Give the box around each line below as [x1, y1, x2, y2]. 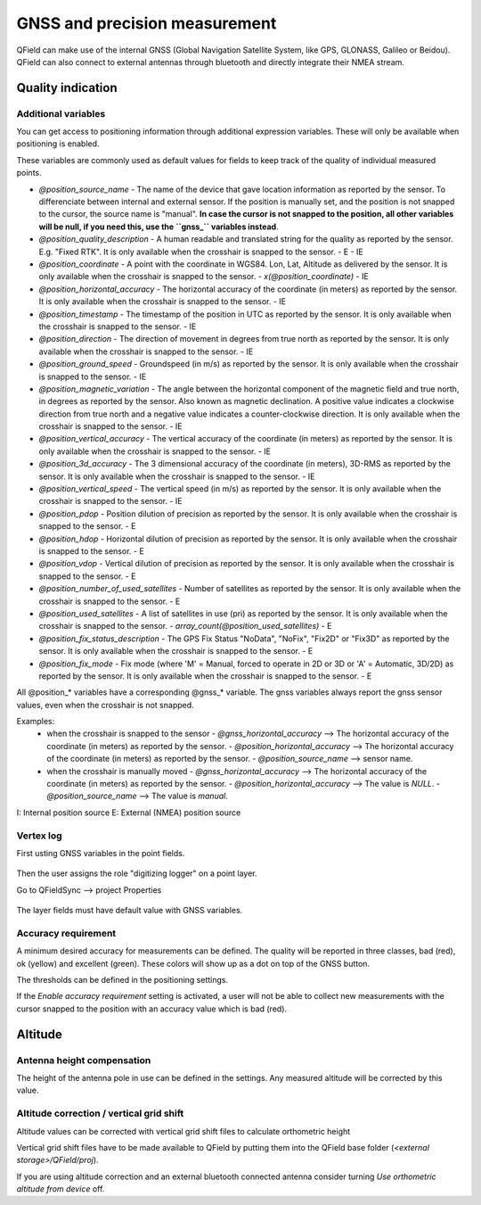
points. [16, 168, 42, 178]
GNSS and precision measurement [16, 13, 277, 33]
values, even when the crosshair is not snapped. [16, 699, 195, 710]
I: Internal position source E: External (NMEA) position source [16, 807, 241, 818]
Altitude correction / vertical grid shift [16, 1107, 184, 1119]
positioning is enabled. [16, 138, 100, 149]
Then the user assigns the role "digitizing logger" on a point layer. [16, 868, 257, 879]
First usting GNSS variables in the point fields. [16, 847, 185, 858]
